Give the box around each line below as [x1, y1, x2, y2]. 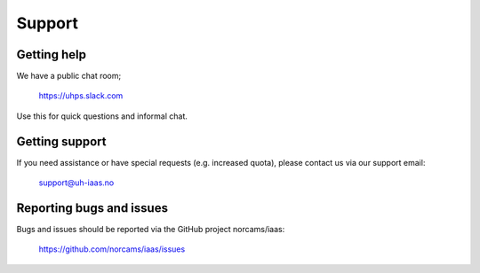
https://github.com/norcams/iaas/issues [38, 244, 186, 254]
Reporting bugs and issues [16, 200, 169, 215]
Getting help [16, 47, 86, 62]
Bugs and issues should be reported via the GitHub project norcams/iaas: [16, 224, 285, 235]
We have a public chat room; [16, 71, 122, 82]
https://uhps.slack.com [38, 90, 124, 101]
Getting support [16, 134, 107, 149]
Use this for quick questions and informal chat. [16, 111, 188, 121]
